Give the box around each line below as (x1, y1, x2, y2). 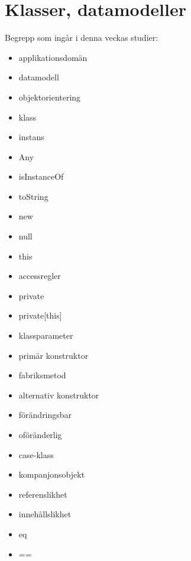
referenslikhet (18, 488, 67, 500)
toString (18, 190, 48, 202)
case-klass (18, 448, 54, 461)
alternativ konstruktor (18, 388, 99, 401)
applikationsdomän (18, 51, 88, 63)
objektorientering (18, 90, 81, 103)
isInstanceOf (18, 170, 64, 183)
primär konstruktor (18, 349, 89, 361)
